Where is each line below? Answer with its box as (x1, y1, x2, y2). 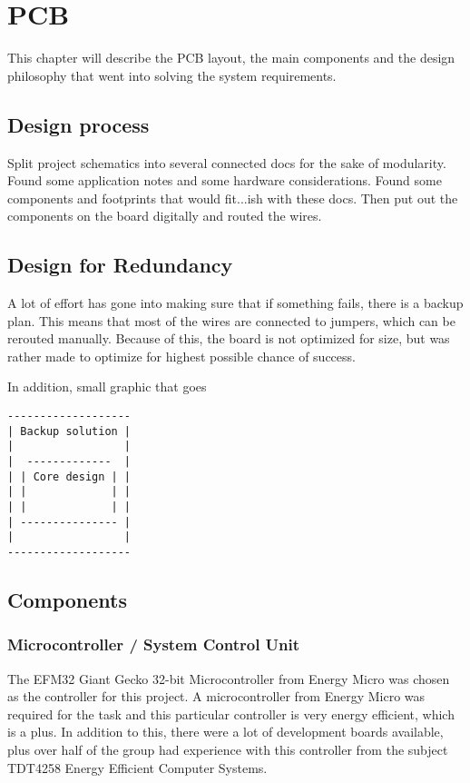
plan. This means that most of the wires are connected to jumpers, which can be (7, 311, 455, 330)
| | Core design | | (7, 470, 132, 483)
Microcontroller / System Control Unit (7, 633, 300, 656)
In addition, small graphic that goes (7, 377, 207, 396)
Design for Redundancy (7, 251, 233, 279)
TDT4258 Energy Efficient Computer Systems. (7, 758, 268, 777)
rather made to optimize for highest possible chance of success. (7, 346, 356, 365)
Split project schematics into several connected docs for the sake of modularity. (7, 153, 446, 172)
